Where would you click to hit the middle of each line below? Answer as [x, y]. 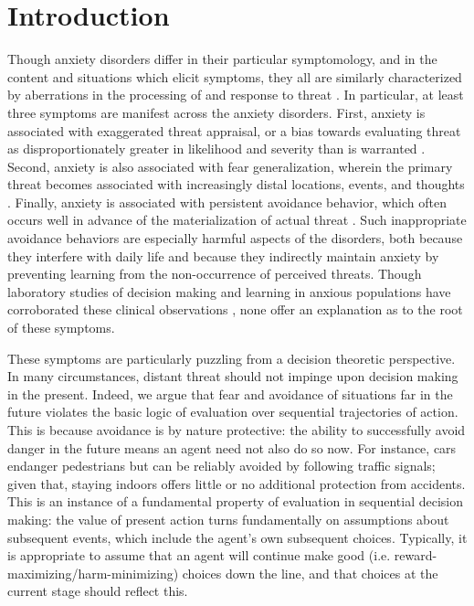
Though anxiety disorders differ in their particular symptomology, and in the [222, 59]
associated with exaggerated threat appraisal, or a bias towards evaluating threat [234, 130]
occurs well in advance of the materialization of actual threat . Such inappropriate [237, 220]
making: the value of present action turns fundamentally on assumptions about [228, 519]
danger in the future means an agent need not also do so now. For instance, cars [232, 447]
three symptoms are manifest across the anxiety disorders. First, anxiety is [216, 112]
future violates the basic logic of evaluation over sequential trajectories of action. [233, 412]
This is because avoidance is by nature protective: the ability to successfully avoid [237, 430]
